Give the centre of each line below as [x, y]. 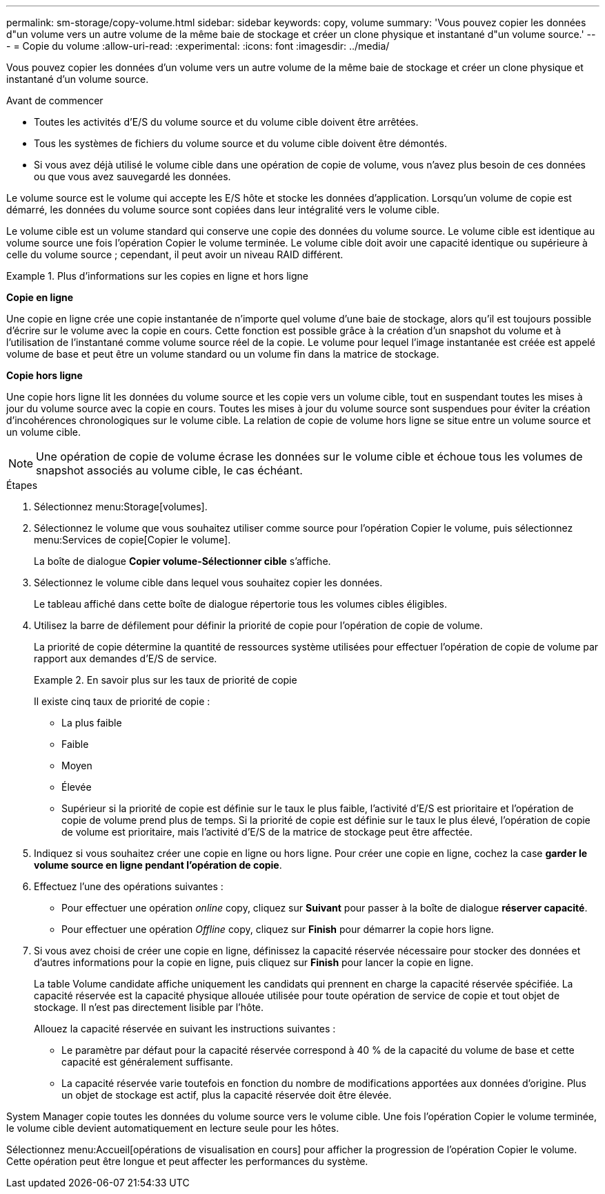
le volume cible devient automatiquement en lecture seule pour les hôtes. [173, 1128]
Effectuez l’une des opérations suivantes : [129, 886]
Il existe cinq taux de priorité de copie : [122, 701]
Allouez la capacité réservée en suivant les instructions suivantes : [185, 1029]
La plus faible [92, 723]
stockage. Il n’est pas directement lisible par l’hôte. [149, 1007]
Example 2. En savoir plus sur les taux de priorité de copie [166, 680]
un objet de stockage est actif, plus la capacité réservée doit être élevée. [227, 1095]
